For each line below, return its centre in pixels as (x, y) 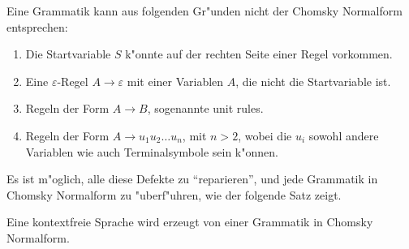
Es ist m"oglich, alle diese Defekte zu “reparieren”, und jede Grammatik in (192, 179)
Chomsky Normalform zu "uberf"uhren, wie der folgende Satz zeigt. (174, 194)
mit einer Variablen (175, 81)
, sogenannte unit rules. (205, 108)
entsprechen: (37, 26)
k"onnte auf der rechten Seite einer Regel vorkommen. (259, 54)
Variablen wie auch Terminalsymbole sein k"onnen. (152, 151)
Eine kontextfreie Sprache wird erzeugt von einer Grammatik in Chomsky (190, 222)
